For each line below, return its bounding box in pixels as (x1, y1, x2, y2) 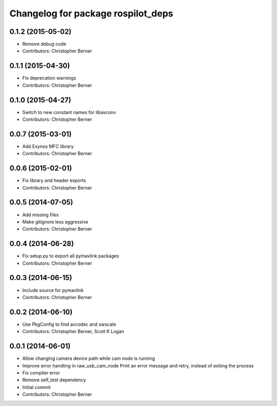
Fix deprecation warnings (22, 75, 76, 81)
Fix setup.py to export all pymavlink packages (22, 253, 120, 259)
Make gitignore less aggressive (22, 218, 88, 225)
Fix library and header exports (22, 177, 86, 183)
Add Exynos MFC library (22, 143, 74, 149)
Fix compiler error (22, 370, 60, 376)
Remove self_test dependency (22, 377, 87, 383)
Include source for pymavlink (22, 287, 84, 293)
